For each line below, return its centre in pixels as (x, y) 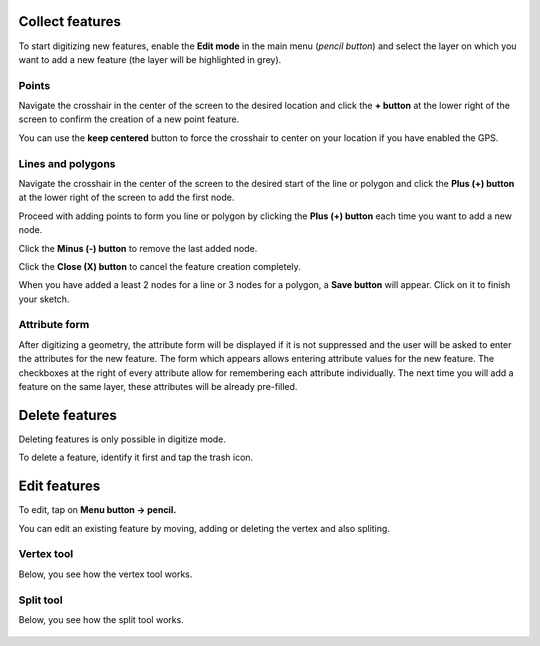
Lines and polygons (67, 163)
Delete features (67, 415)
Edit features (59, 486)
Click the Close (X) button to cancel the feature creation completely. (160, 266)
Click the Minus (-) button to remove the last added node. (138, 248)
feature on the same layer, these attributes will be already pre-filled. (158, 387)
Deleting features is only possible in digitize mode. (122, 439)
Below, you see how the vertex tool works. (105, 574)
